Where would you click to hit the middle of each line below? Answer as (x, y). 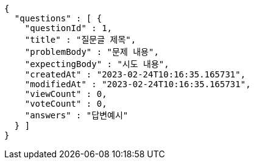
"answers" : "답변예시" (76, 115)
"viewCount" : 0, (66, 94)
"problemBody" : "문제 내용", (92, 52)
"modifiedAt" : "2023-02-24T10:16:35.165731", (138, 84)
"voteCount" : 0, (66, 104)
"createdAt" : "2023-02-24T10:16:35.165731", (135, 74)
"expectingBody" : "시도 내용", (97, 64)
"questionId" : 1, (69, 28)
